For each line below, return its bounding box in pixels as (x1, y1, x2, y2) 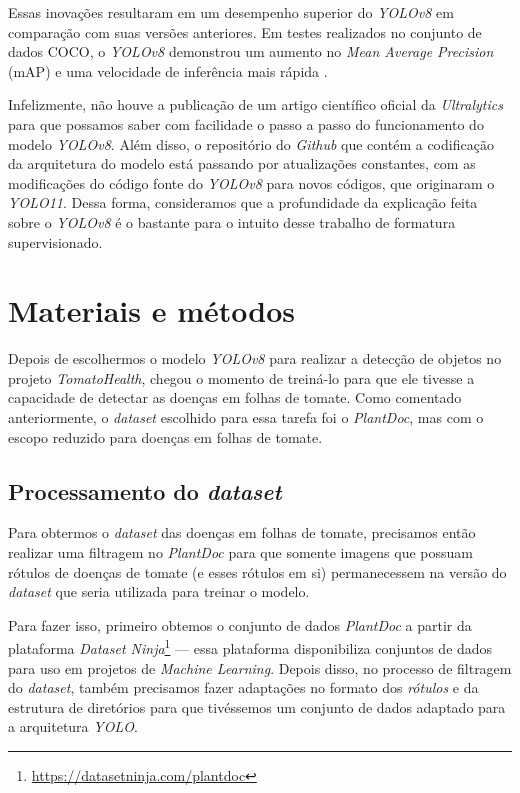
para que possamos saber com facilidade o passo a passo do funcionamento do (8, 113, 484, 134)
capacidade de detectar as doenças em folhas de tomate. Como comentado (8, 387, 462, 408)
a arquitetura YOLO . (8, 716, 138, 737)
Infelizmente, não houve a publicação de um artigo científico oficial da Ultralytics (8, 94, 503, 115)
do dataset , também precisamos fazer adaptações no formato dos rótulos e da (8, 677, 479, 698)
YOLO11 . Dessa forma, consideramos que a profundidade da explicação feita (8, 192, 478, 213)
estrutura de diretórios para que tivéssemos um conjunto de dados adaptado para (8, 696, 506, 717)
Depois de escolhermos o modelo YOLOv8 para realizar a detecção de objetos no (8, 348, 502, 369)
